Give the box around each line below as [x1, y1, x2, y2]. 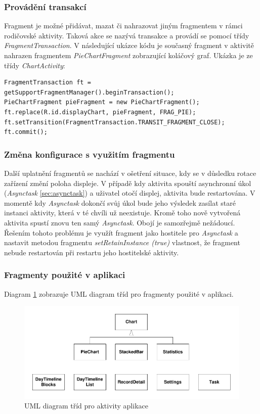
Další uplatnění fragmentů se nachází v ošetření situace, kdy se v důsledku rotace [4, 167, 256, 178]
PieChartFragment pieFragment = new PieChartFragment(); [4, 99, 200, 106]
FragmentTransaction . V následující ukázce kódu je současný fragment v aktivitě [4, 40, 254, 51]
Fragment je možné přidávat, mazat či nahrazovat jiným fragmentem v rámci [4, 20, 243, 31]
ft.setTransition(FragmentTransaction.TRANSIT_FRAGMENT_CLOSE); [4, 118, 225, 126]
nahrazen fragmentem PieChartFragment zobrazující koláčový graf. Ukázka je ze [4, 50, 253, 60]
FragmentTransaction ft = [4, 79, 91, 86]
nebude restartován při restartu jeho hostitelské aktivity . [4, 247, 179, 257]
